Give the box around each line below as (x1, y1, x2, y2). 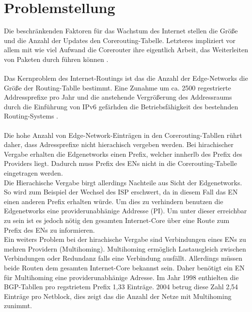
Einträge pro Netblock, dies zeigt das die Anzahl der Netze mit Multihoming (4, 291, 232, 301)
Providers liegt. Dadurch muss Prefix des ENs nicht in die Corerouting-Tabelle (4, 158, 237, 168)
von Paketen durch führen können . (4, 54, 109, 64)
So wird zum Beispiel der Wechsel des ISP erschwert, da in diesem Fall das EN (4, 187, 238, 197)
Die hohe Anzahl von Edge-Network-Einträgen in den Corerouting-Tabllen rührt (4, 130, 242, 140)
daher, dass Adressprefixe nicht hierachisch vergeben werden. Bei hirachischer (4, 139, 234, 149)
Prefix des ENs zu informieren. (4, 224, 95, 235)
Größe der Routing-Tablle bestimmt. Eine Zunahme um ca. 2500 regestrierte (4, 82, 231, 92)
